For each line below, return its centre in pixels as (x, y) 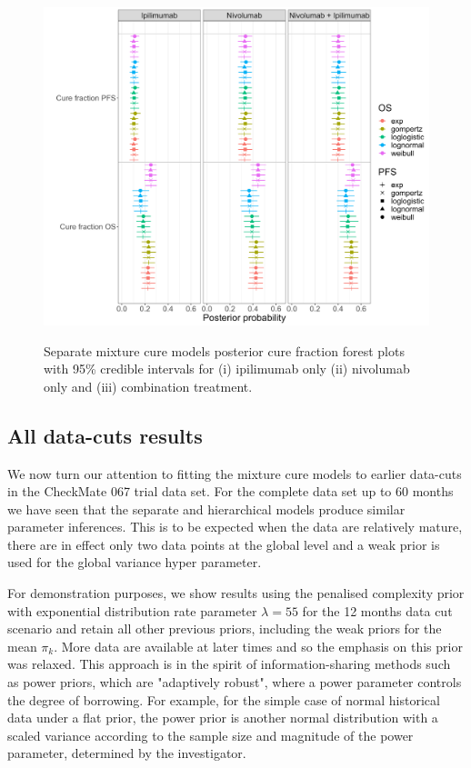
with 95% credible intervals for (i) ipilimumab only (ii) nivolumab (227, 369)
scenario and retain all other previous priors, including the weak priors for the (225, 628)
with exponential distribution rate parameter (132, 610)
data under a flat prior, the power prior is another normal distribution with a (223, 718)
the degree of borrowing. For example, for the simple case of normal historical (224, 699)
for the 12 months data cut (377, 610)
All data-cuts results (105, 435)
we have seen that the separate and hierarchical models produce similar (206, 509)
